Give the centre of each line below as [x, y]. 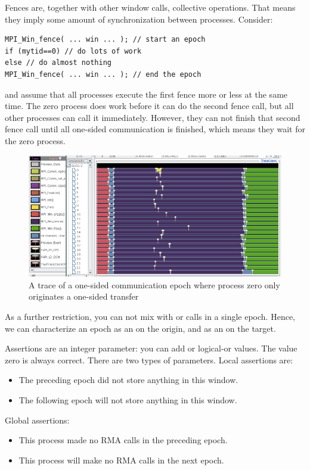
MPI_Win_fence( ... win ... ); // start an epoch [105, 40]
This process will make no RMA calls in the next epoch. [121, 460]
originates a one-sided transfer [84, 296]
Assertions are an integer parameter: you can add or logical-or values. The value [151, 348]
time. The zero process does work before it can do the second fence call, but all [149, 106]
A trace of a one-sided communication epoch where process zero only [154, 284]
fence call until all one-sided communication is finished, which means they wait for [155, 129]
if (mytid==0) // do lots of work [73, 51]
